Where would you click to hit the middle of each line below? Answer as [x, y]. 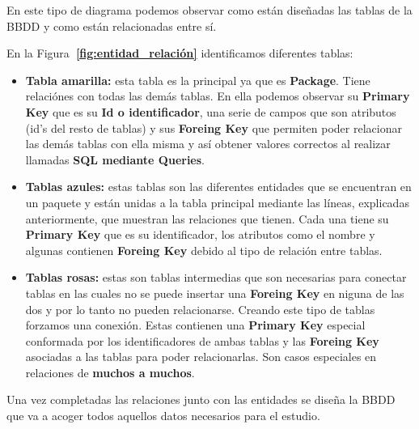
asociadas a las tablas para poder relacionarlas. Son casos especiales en [201, 357]
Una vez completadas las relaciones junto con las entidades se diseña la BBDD [201, 399]
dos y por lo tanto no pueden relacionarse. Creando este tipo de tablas [200, 309]
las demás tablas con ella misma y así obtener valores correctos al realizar [208, 144]
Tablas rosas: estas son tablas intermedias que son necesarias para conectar [216, 277]
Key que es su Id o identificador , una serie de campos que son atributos [211, 111]
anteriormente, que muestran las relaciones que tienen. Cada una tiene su [207, 218]
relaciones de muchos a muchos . [110, 372]
